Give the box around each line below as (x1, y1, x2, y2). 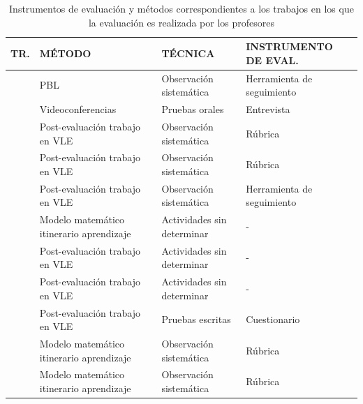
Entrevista (246, 102, 290, 117)
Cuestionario (246, 312, 300, 327)
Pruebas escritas (161, 312, 231, 327)
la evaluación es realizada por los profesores (88, 15, 275, 29)
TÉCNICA (161, 45, 215, 60)
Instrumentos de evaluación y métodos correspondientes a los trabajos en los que (9, 1, 354, 15)
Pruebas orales (161, 102, 224, 117)
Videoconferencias (39, 102, 117, 117)
